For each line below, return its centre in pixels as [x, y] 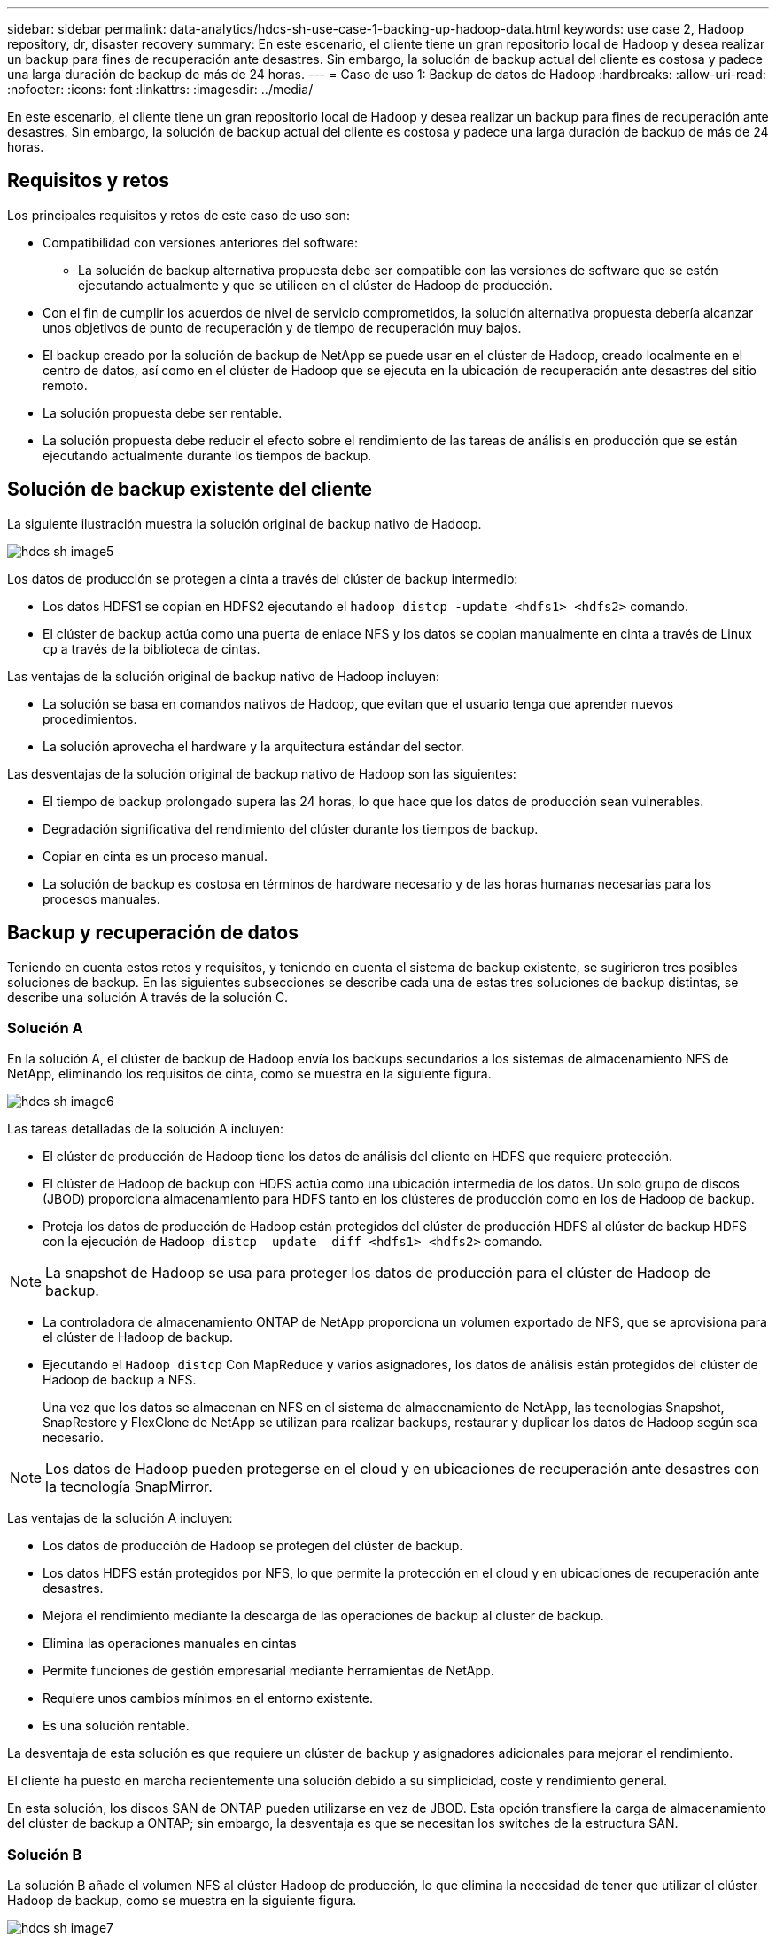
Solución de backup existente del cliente [190, 490]
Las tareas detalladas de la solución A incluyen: [146, 1129]
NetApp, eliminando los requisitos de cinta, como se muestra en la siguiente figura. [249, 1074]
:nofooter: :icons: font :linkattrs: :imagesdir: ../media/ [160, 89]
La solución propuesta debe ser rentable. [163, 412]
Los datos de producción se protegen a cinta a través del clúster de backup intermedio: [263, 578]
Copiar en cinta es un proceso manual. [155, 856]
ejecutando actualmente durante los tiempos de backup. [207, 455]
